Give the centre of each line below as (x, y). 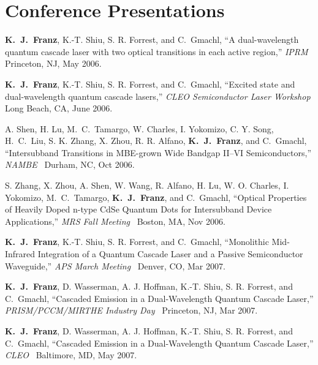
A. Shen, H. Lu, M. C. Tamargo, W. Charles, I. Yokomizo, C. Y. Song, (139, 128)
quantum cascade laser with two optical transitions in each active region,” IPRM (157, 51)
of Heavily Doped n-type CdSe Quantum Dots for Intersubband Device (138, 209)
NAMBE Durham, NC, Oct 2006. (70, 164)
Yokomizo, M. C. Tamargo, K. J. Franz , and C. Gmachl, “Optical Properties (156, 197)
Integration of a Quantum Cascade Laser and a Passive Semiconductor (170, 254)
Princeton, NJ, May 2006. (53, 63)
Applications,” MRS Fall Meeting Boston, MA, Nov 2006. (115, 221)
